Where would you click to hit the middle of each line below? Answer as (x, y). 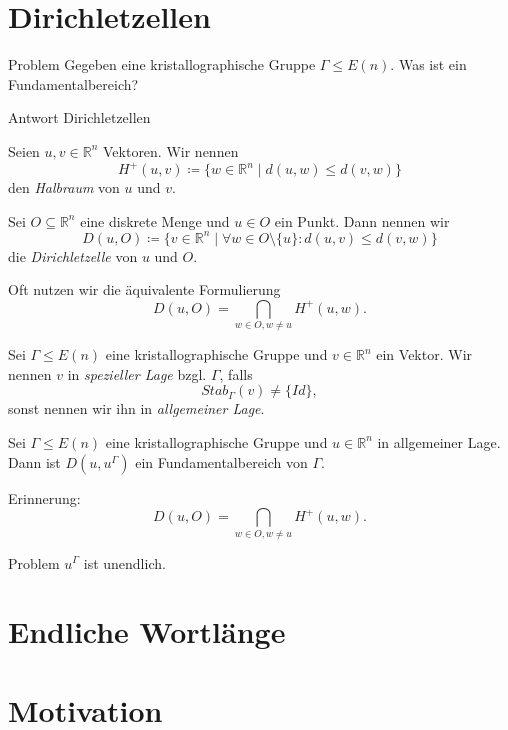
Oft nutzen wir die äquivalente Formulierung (144, 289)
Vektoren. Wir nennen (170, 150)
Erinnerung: (44, 497)
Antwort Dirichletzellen (79, 117)
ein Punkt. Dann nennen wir (362, 220)
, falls (236, 373)
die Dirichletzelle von (73, 255)
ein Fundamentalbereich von (221, 461)
